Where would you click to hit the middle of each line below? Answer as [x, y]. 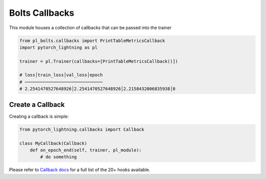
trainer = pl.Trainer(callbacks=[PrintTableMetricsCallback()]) [99, 61]
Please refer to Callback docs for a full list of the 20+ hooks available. [80, 170]
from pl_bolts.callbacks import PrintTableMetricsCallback [92, 40]
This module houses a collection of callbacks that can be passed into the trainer [90, 28]
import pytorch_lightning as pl [59, 47]
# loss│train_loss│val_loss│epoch [61, 75]
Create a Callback [37, 104]
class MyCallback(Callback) [53, 143]
